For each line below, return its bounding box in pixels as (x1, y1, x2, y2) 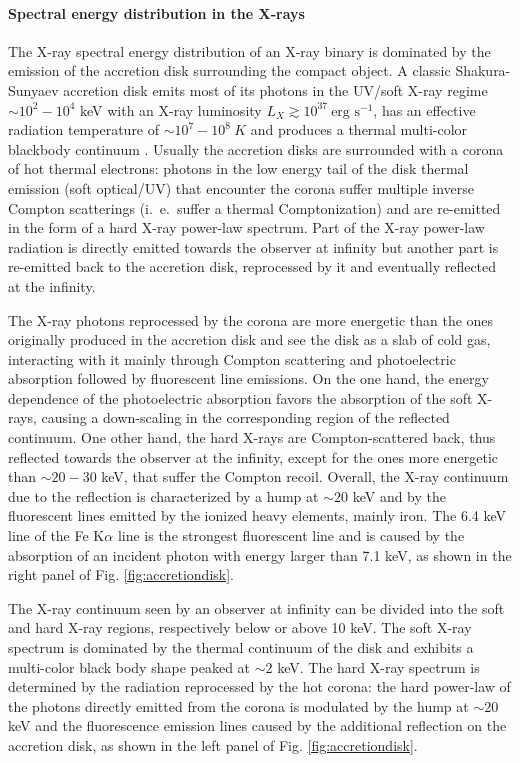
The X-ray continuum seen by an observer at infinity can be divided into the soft (8, 597, 505, 618)
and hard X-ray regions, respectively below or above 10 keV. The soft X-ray (8, 617, 472, 638)
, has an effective (373, 99, 476, 120)
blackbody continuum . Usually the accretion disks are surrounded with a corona (8, 138, 504, 159)
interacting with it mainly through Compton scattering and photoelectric (8, 348, 456, 369)
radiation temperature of (8, 119, 160, 140)
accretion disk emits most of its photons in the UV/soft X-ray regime (63, 79, 488, 100)
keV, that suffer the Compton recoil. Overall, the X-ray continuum (101, 466, 509, 487)
